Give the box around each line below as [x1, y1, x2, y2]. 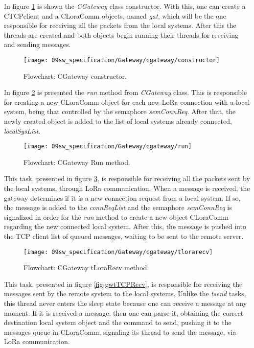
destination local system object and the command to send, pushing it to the [4, 317, 231, 327]
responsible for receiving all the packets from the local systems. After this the [4, 20, 236, 30]
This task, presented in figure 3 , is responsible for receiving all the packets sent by [4, 173, 250, 184]
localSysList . [4, 125, 41, 136]
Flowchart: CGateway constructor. [23, 70, 127, 81]
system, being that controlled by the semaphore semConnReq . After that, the [4, 106, 236, 116]
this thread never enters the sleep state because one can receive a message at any [4, 298, 247, 308]
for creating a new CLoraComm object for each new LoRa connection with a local [4, 96, 250, 107]
